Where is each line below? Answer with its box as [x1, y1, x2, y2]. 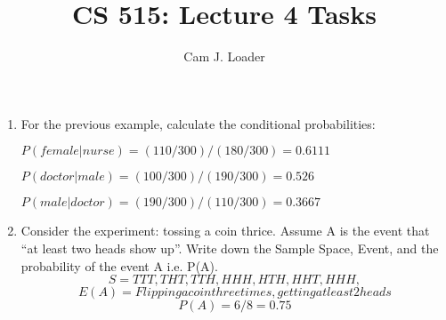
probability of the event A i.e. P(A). [20, 256, 218, 275]
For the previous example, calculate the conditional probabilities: [20, 114, 376, 132]
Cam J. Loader [183, 47, 265, 66]
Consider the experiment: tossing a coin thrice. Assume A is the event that [20, 221, 430, 240]
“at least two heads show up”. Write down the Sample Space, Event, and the [20, 238, 439, 257]
